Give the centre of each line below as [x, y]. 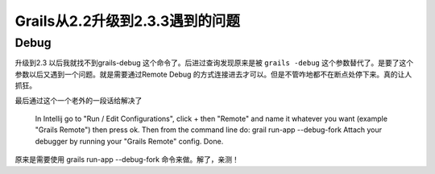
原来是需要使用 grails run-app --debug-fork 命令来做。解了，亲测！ [127, 159]
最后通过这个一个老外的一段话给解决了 [79, 100]
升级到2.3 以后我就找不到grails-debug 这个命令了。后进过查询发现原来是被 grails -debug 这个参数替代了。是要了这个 [214, 63]
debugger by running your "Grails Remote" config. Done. [129, 141]
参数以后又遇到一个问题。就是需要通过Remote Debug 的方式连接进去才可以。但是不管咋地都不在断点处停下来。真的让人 [213, 74]
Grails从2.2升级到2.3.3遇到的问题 [128, 21]
